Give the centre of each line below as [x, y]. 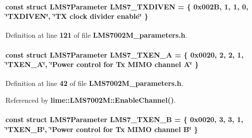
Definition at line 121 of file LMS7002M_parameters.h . [96, 35]
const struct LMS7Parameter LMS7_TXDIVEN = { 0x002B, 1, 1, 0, [127, 6]
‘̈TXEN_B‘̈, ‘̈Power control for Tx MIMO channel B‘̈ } [102, 129]
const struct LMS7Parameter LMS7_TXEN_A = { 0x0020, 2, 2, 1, [125, 54]
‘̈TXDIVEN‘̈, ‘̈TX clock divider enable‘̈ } [77, 16]
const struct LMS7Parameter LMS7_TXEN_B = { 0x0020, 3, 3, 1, [125, 119]
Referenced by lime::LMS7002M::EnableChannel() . [91, 100]
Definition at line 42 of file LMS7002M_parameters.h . [94, 83]
